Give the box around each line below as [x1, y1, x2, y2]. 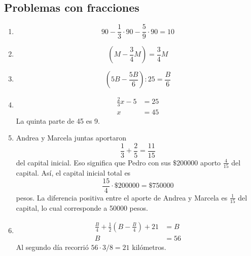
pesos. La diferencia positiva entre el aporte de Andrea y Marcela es [16, 192, 228, 203]
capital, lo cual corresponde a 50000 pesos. [16, 203, 148, 213]
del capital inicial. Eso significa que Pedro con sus [16, 157, 171, 167]
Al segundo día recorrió [16, 241, 89, 252]
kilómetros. [132, 241, 166, 252]
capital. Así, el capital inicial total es [16, 167, 131, 178]
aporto [200, 157, 221, 167]
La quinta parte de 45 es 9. [16, 115, 100, 126]
